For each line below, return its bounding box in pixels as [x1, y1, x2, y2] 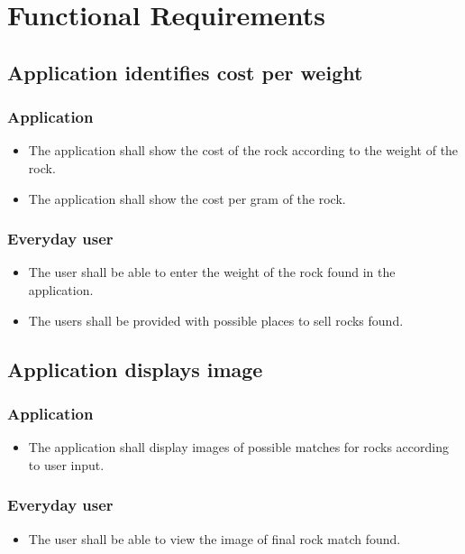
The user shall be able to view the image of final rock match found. [28, 529, 401, 548]
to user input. [28, 455, 105, 474]
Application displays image [7, 355, 263, 383]
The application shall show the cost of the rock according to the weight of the [28, 141, 459, 160]
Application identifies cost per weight [7, 58, 363, 86]
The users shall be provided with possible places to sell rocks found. [28, 310, 404, 329]
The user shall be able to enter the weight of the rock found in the [28, 263, 396, 282]
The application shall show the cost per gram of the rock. [28, 189, 346, 208]
